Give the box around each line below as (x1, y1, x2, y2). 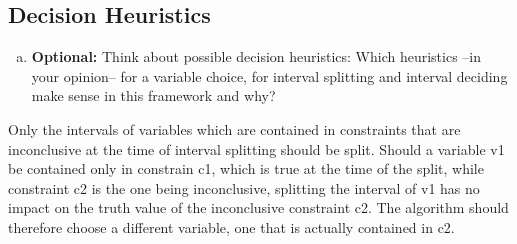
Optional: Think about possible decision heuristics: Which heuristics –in (31, 46, 482, 67)
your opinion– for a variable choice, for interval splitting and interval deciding (31, 65, 508, 86)
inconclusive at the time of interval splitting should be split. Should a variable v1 (8, 138, 505, 159)
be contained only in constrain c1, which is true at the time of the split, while (8, 158, 484, 179)
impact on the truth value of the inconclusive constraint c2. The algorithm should (8, 197, 509, 218)
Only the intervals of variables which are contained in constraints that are (8, 118, 461, 139)
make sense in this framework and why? (31, 85, 276, 106)
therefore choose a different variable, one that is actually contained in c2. (8, 216, 455, 237)
